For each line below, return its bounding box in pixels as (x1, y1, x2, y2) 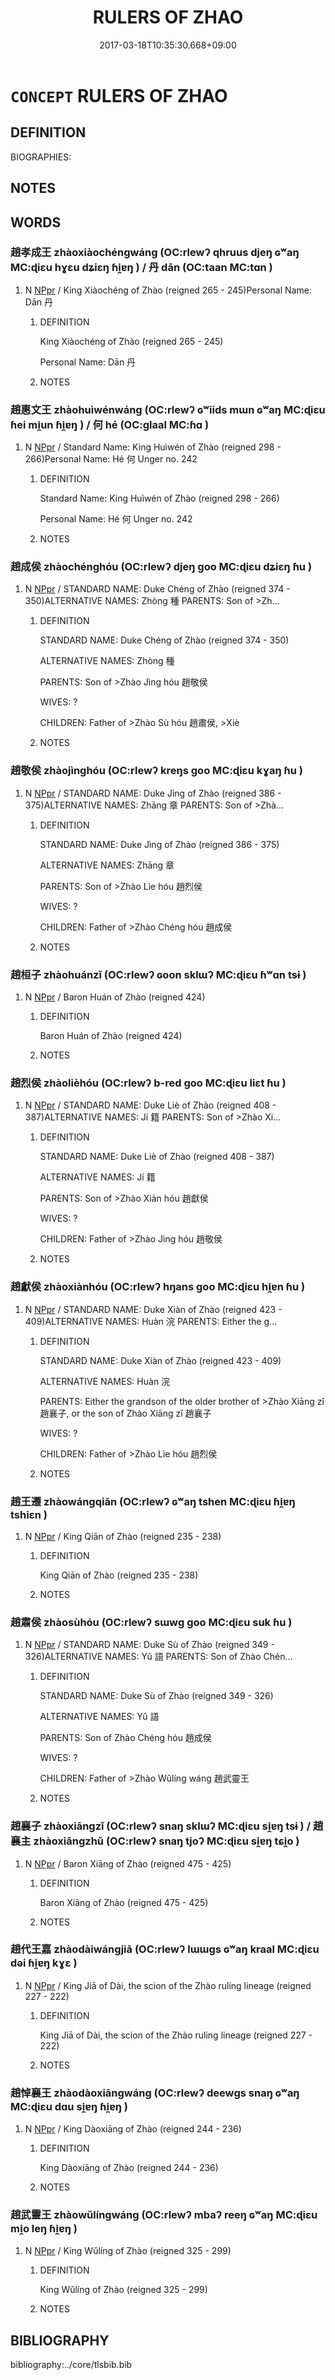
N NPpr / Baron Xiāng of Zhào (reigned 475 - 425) (24, 1857, 232, 1870)
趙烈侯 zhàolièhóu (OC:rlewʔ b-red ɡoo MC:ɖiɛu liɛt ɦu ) (10, 1076, 287, 1090)
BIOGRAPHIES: (10, 151, 72, 163)
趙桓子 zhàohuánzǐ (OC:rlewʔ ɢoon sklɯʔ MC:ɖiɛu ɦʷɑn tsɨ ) (10, 967, 307, 981)
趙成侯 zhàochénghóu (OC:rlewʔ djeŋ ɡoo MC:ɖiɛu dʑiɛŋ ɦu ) (10, 560, 313, 574)
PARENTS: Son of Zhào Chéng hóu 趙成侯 (39, 1732, 212, 1744)
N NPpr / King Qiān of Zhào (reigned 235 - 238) (24, 1530, 222, 1542)
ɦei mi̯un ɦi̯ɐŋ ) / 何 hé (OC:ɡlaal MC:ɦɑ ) (10, 417, 210, 431)
